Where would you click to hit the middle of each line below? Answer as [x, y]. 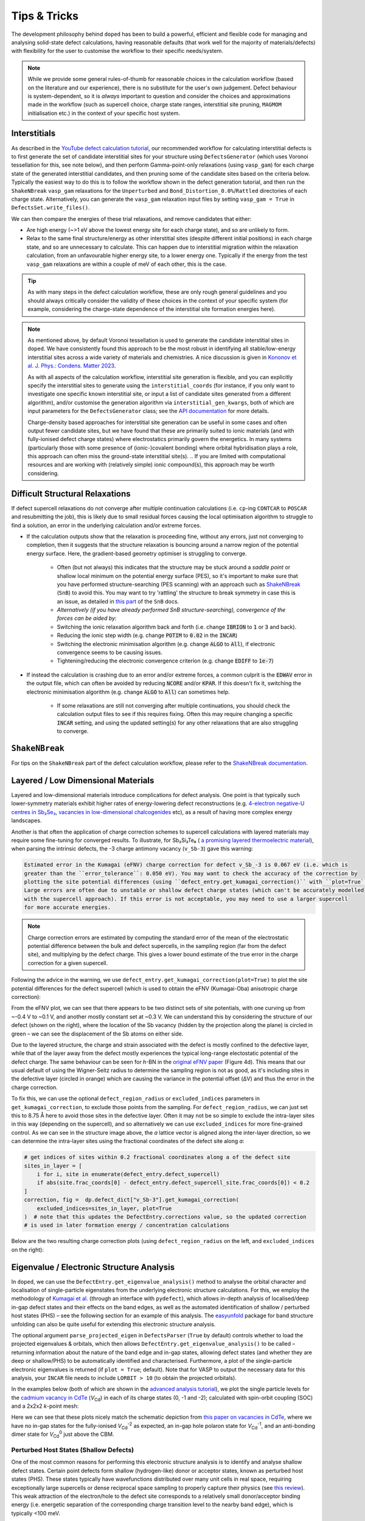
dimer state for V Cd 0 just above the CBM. [63, 1435]
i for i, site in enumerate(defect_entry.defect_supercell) [128, 1174]
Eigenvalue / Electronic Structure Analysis [93, 1267]
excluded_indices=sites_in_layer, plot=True [104, 1208]
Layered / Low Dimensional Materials [83, 780]
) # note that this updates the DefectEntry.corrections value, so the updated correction [165, 1216]
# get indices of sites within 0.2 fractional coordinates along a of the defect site [157, 1157]
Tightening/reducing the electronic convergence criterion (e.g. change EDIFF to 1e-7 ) [165, 661]
